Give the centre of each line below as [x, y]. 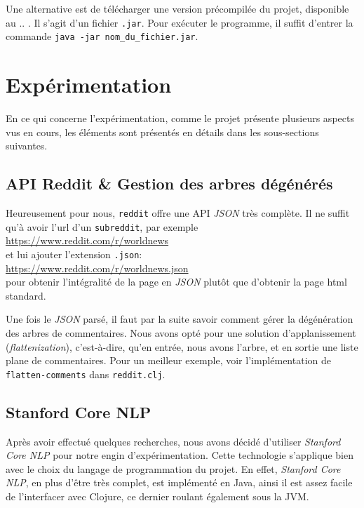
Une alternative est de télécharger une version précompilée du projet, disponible [177, 8]
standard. [26, 295]
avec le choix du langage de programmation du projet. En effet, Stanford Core [173, 468]
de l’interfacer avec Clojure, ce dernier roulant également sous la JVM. [157, 496]
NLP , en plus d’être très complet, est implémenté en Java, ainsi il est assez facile [179, 482]
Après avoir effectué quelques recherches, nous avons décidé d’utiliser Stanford [173, 441]
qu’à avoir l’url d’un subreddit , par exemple [102, 226]
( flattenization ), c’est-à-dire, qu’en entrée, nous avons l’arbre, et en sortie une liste [182, 346]
